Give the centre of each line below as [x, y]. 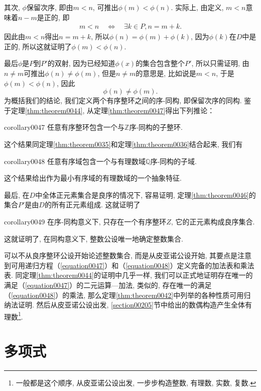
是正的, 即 [53, 17]
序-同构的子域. [173, 161]
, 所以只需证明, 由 [220, 63]
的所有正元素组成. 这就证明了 [92, 205]
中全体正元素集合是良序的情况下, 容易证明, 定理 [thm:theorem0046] [142, 194]
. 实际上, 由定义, [197, 7]
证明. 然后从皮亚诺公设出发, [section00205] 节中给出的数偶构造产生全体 [131, 305]
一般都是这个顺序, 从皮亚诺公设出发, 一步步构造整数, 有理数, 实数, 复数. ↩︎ [136, 383]
